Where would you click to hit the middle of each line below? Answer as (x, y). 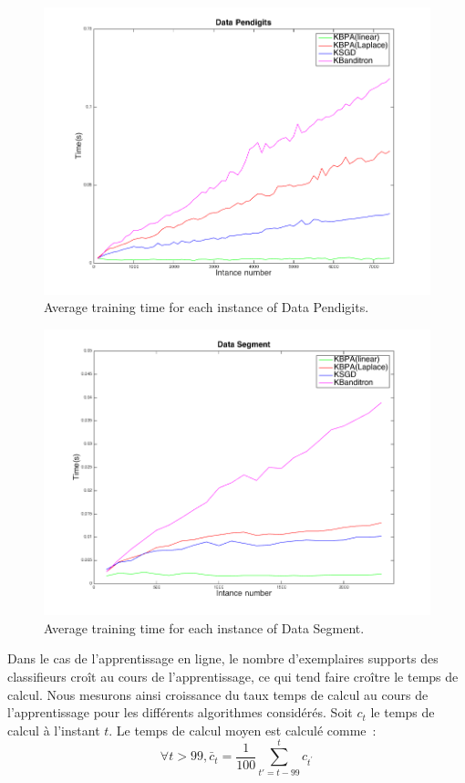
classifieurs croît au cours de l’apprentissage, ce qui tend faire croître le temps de (233, 676)
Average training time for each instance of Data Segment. (204, 627)
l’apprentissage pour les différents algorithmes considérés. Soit (180, 712)
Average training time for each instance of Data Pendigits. (207, 307)
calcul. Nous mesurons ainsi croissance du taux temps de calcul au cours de (218, 694)
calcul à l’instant (54, 730)
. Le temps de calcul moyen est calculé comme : (243, 730)
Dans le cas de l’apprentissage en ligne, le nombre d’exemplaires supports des (223, 658)
